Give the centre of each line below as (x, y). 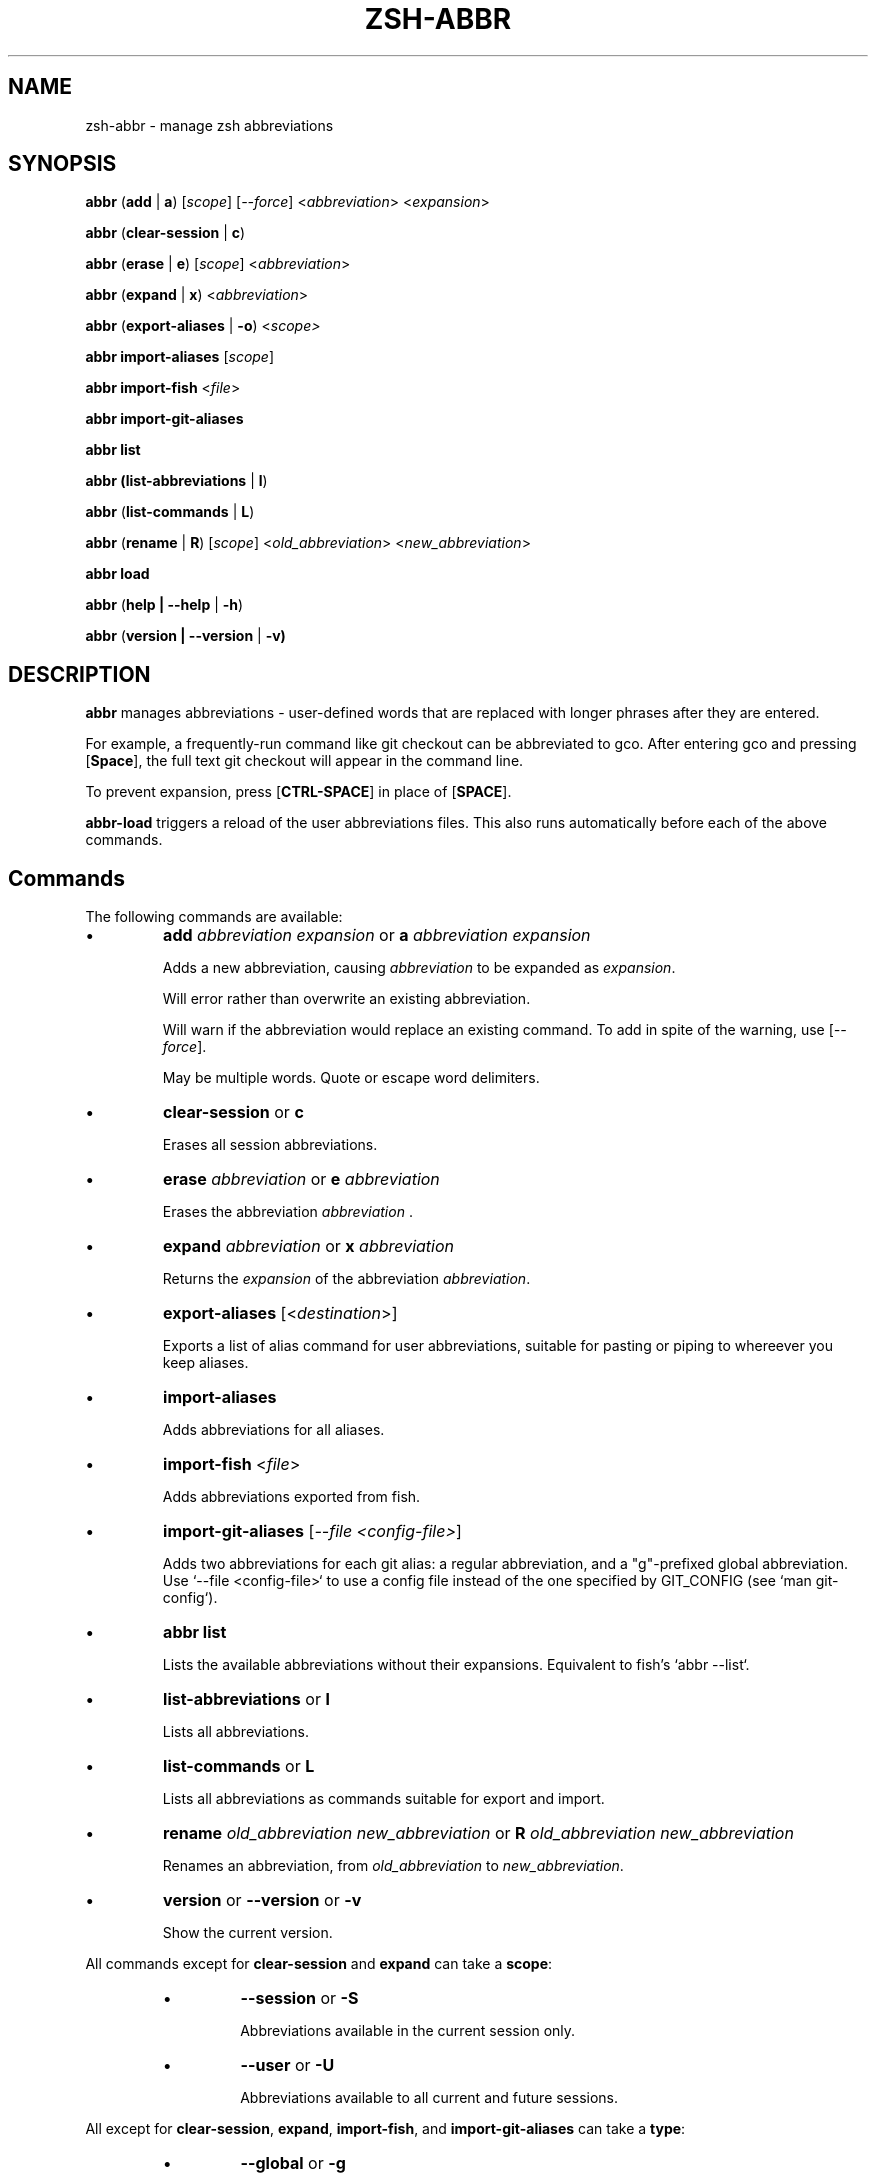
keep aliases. (205, 1363)
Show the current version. (247, 1933)
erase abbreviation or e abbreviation (301, 1179)
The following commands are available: (214, 917)
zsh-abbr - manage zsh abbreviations (209, 125)
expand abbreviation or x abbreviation (309, 1246)
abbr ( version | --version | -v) (185, 636)
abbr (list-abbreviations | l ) (176, 481)
